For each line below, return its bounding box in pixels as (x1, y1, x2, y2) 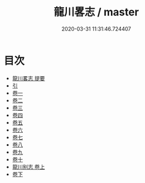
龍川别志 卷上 (12, 163, 45, 170)
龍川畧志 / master (53, 5, 139, 19)
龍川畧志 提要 (12, 74, 45, 81)
